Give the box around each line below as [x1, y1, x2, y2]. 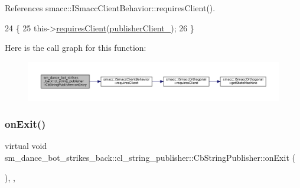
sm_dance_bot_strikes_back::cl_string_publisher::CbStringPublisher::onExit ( [5, 151, 295, 164]
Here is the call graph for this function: [5, 41, 146, 54]
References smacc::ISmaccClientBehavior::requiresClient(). [5, 2, 216, 14]
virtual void [5, 140, 47, 152]
